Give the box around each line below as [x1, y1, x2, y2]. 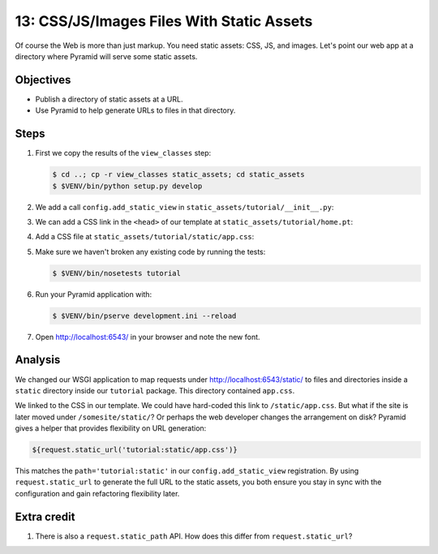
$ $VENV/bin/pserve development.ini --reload [52, 311, 237, 320]
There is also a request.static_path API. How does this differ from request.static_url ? [35, 531, 353, 541]
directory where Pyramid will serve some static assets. [15, 51, 198, 61]
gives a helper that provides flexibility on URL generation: [15, 423, 207, 433]
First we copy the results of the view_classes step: [35, 148, 212, 158]
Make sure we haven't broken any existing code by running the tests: [35, 247, 266, 256]
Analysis [15, 353, 61, 367]
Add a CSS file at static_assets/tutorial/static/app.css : [35, 232, 255, 242]
